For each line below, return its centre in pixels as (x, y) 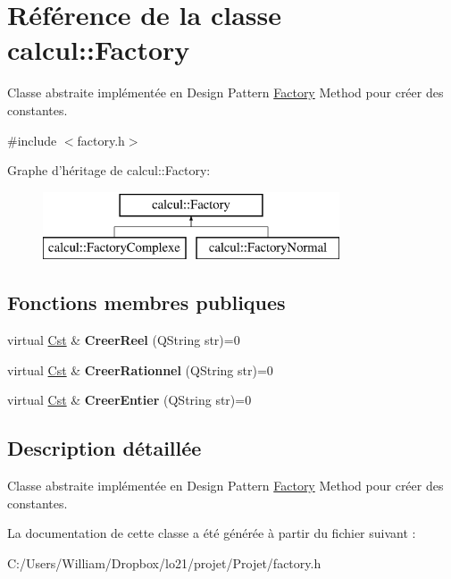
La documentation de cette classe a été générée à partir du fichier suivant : (212, 533)
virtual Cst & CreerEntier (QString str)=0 (129, 400)
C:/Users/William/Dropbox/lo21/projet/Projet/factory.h (164, 562)
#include (32, 140)
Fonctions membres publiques (146, 302)
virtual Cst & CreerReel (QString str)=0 (124, 340)
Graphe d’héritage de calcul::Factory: (109, 170)
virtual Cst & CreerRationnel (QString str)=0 (140, 369)
